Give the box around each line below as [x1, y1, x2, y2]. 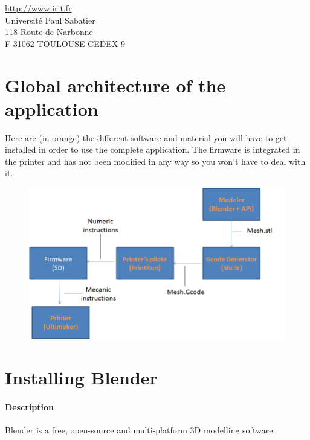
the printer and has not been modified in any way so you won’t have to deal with [5, 155, 306, 167]
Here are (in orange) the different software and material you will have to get [5, 131, 287, 144]
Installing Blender [5, 365, 158, 390]
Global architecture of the [5, 72, 226, 97]
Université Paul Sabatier [5, 13, 95, 26]
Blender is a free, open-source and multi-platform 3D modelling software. [5, 424, 276, 436]
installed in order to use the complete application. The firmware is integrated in [5, 143, 300, 156]
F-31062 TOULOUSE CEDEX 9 [5, 37, 126, 49]
